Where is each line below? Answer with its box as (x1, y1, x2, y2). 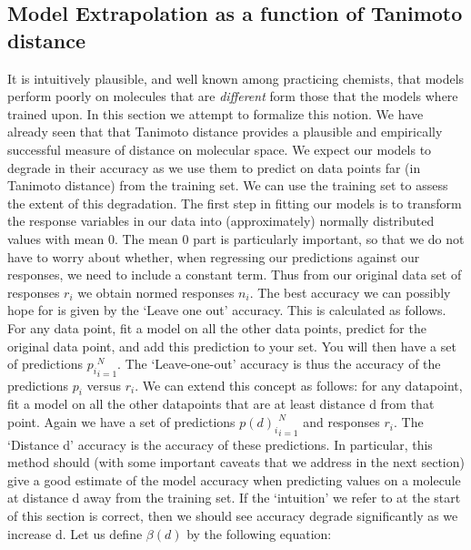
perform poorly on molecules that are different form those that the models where (7, 87, 458, 106)
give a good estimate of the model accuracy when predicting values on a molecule (7, 470, 461, 489)
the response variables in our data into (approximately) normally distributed (7, 211, 435, 230)
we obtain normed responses (77, 282, 235, 301)
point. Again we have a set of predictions (7, 412, 235, 432)
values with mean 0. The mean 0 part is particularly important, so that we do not (7, 229, 465, 248)
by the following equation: (186, 524, 332, 543)
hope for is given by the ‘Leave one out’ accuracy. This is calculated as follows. (7, 300, 446, 320)
